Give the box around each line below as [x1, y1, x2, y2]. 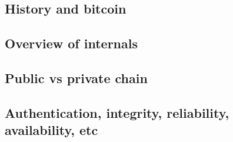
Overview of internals [5, 34, 138, 52]
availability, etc [5, 121, 98, 139]
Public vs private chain [5, 68, 148, 87]
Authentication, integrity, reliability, [5, 103, 229, 121]
